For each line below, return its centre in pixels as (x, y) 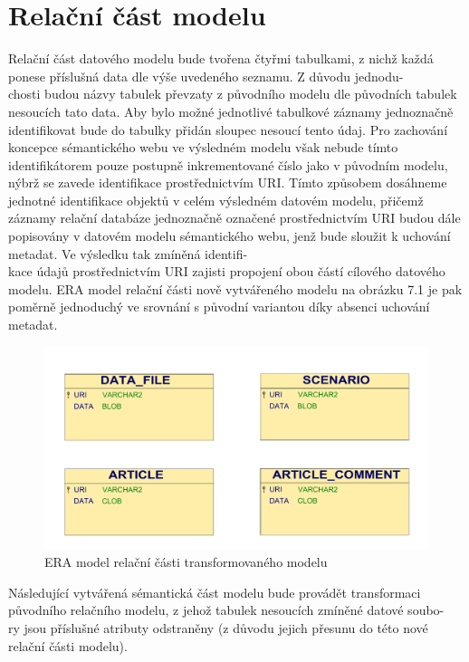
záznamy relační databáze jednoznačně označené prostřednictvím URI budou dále (234, 218)
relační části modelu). (68, 645)
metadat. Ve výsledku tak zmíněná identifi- (128, 253)
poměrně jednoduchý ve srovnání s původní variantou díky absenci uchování (219, 307)
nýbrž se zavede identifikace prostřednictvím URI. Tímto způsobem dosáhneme (228, 182)
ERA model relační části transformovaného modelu (186, 562)
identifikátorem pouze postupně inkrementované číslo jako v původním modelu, (228, 164)
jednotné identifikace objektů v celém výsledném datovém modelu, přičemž (216, 200)
